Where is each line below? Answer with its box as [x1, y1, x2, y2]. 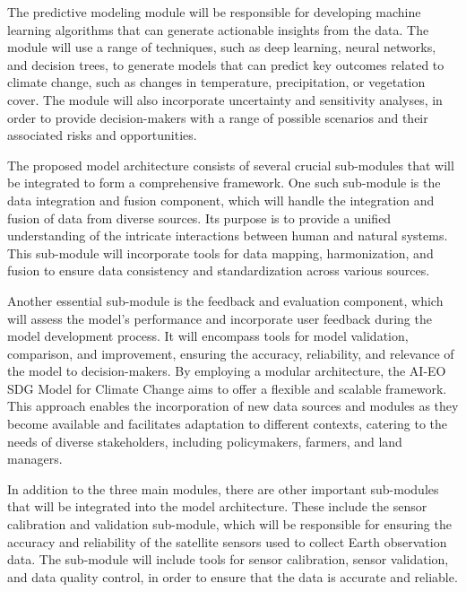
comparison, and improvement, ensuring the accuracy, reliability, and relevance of [7, 344, 454, 362]
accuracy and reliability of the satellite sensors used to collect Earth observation [7, 532, 447, 551]
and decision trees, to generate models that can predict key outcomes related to [7, 55, 444, 74]
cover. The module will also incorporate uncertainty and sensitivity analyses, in [7, 90, 443, 109]
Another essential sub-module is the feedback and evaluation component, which [7, 291, 444, 309]
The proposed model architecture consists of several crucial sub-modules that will [7, 155, 454, 174]
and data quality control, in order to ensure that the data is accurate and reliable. [7, 567, 458, 586]
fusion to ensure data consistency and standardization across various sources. [7, 261, 430, 280]
